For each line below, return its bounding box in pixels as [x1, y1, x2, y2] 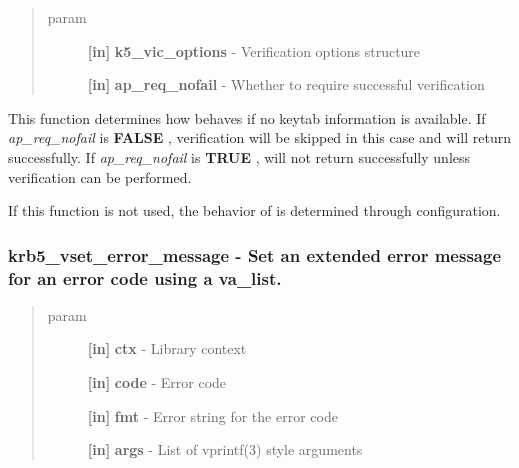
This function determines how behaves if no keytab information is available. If [8, 107, 486, 128]
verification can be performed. [8, 166, 192, 187]
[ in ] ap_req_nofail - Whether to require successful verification [87, 74, 485, 95]
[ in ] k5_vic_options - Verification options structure [87, 40, 421, 61]
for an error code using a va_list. [8, 265, 282, 290]
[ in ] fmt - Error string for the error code [87, 405, 338, 426]
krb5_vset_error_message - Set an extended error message [8, 242, 502, 267]
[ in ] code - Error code [87, 372, 227, 393]
